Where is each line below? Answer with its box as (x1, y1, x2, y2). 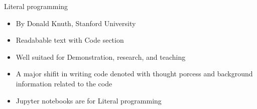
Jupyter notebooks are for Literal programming (16, 95, 162, 105)
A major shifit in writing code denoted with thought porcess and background (16, 68, 253, 79)
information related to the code (16, 78, 112, 88)
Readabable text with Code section (16, 35, 124, 45)
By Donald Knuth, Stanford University (16, 18, 136, 28)
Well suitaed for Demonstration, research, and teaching (16, 51, 186, 62)
